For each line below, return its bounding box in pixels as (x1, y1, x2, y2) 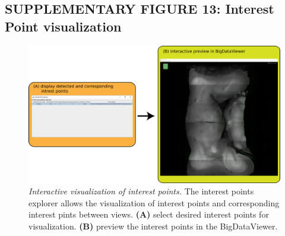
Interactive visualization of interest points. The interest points (28, 185, 254, 197)
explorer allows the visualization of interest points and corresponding (28, 196, 280, 209)
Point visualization (5, 17, 122, 35)
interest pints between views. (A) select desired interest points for (28, 208, 269, 221)
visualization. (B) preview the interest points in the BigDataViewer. (28, 220, 278, 232)
